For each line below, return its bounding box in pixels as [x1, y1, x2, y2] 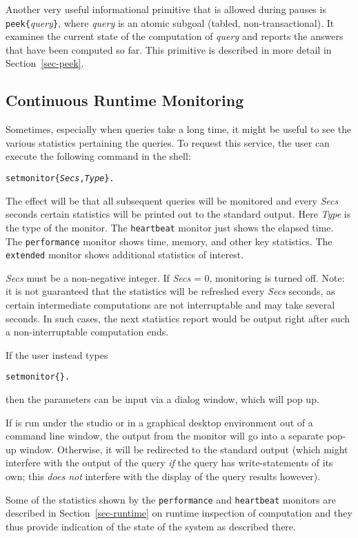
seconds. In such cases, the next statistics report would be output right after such [6, 311, 350, 325]
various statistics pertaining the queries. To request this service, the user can [6, 135, 330, 149]
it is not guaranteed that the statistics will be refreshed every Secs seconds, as [6, 284, 335, 298]
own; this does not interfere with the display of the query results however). [6, 469, 321, 484]
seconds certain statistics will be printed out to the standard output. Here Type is [6, 207, 351, 221]
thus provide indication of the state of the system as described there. [6, 519, 296, 533]
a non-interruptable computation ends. [6, 324, 169, 339]
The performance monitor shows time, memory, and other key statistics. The [6, 234, 332, 248]
